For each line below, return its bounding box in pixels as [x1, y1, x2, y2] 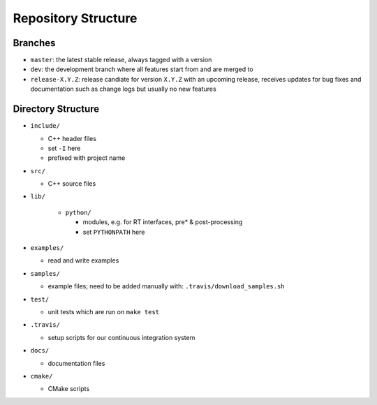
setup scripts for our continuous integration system [47, 333, 195, 341]
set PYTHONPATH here [82, 228, 145, 236]
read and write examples [47, 256, 119, 265]
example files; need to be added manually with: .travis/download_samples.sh [47, 282, 286, 290]
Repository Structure [13, 10, 138, 26]
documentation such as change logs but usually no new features [30, 84, 216, 94]
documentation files [47, 359, 105, 367]
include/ [30, 122, 61, 130]
